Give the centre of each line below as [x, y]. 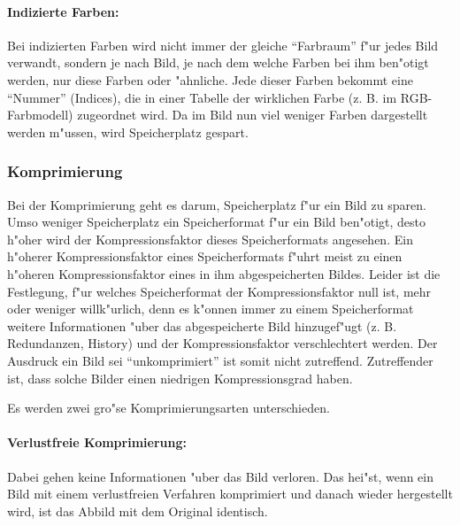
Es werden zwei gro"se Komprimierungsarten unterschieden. [169, 408]
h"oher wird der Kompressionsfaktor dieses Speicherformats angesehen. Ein [210, 239]
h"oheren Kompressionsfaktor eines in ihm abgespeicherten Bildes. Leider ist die [224, 273]
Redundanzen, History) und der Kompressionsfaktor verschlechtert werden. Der [222, 343]
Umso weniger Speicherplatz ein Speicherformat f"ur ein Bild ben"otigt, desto [217, 222]
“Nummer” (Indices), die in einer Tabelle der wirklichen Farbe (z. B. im [202, 97]
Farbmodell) [40, 115]
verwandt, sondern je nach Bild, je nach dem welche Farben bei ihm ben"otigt [218, 62]
